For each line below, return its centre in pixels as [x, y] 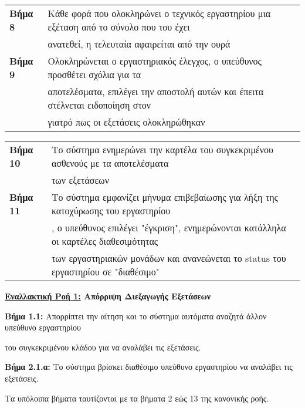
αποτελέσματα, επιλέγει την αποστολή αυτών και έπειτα [156, 91]
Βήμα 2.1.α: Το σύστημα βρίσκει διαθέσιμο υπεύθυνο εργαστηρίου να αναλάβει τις [149, 367]
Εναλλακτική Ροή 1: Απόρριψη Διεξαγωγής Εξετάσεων [108, 296]
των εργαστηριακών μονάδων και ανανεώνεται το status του [169, 258]
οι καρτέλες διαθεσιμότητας [105, 241]
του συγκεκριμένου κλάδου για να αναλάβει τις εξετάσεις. [103, 347]
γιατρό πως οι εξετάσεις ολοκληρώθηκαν [126, 122]
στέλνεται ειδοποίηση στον [99, 105]
